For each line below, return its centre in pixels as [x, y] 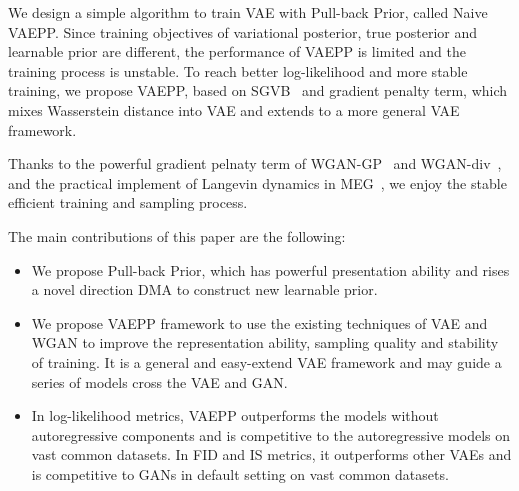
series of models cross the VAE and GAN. [159, 381]
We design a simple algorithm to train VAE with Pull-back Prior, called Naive [248, 12]
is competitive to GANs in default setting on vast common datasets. [240, 473]
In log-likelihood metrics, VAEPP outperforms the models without [235, 415]
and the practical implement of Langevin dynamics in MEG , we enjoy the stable [257, 182]
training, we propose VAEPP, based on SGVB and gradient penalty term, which [258, 90]
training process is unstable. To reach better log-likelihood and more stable [238, 70]
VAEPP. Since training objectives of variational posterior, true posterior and [242, 31]
